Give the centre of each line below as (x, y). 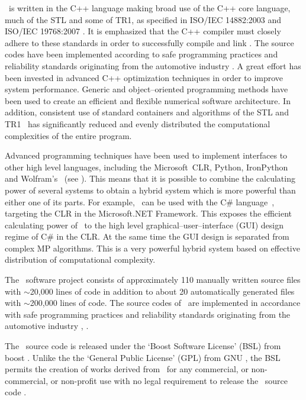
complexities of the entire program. (68, 135)
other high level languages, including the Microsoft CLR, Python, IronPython (146, 167)
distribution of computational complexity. (80, 259)
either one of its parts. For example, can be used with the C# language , (140, 201)
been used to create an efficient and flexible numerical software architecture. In (148, 100)
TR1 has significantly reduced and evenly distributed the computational (138, 123)
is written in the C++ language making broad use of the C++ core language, (149, 8)
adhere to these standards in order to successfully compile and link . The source (149, 42)
